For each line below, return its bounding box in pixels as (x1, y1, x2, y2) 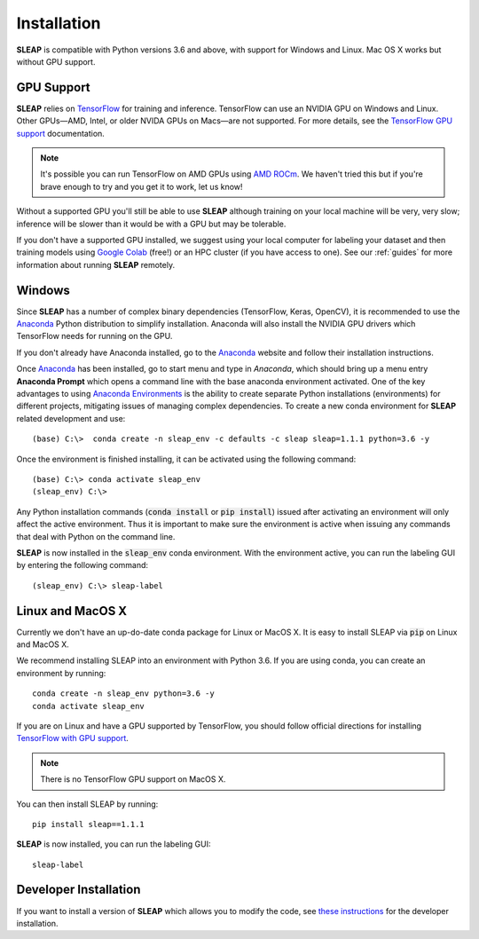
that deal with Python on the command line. (16, 531, 176, 541)
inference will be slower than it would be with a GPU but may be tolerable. (16, 218, 287, 229)
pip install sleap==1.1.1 (32, 819, 145, 829)
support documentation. (16, 128, 106, 138)
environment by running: (16, 667, 106, 678)
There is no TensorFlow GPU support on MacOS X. (40, 774, 226, 785)
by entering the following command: (16, 560, 149, 571)
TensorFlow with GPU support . (16, 733, 129, 744)
